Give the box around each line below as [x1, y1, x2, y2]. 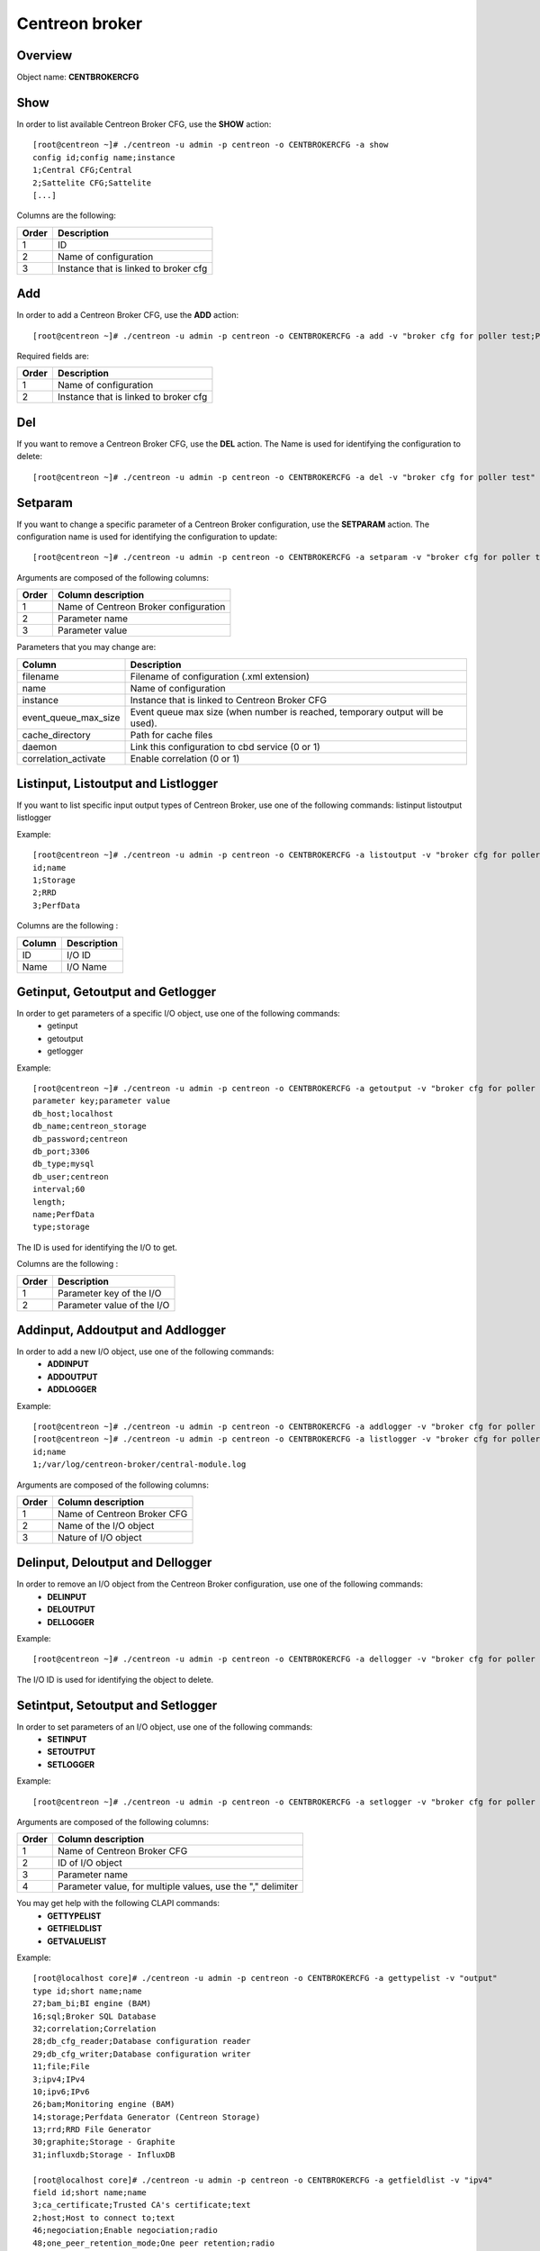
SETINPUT [47, 1734, 87, 1745]
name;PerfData [32, 1209, 94, 1219]
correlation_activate [22, 752, 106, 764]
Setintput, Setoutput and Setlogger [16, 1697, 218, 1713]
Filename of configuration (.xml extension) [130, 670, 310, 683]
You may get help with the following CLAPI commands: [16, 1898, 220, 1909]
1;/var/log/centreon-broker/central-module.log [32, 1460, 247, 1469]
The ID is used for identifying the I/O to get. [16, 1242, 177, 1252]
